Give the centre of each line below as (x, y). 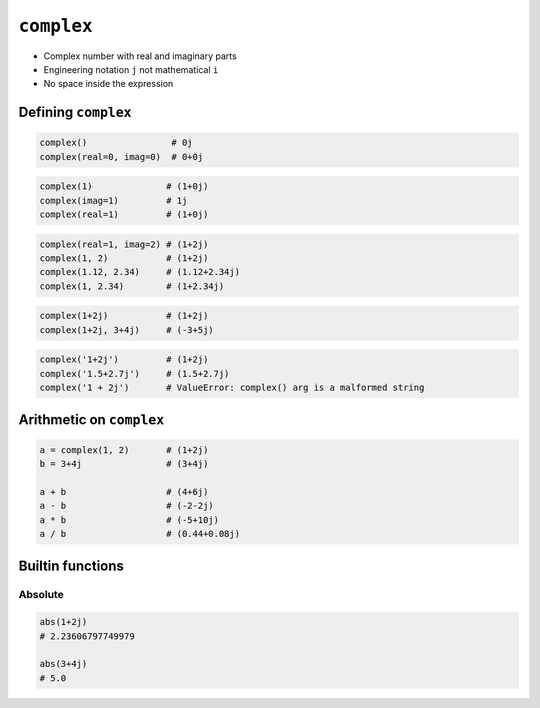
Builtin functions (71, 565)
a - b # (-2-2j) (126, 506)
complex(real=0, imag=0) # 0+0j (121, 156)
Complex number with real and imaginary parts (140, 56)
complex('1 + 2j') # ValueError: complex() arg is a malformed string (232, 388)
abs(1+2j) (63, 622)
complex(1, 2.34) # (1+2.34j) (132, 286)
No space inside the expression (108, 84)
